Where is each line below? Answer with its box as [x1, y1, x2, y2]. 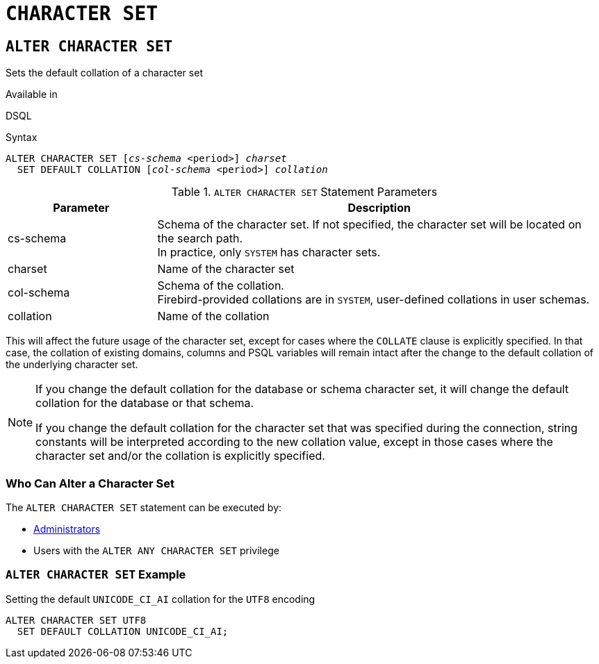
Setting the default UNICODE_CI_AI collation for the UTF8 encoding [6, 592, 315, 605]
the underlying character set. [6, 358, 138, 371]
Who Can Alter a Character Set [6, 476, 175, 490]
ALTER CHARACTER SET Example [6, 567, 186, 582]
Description [347, 201, 411, 215]
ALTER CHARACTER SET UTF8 [6, 614, 147, 626]
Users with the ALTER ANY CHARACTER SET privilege [33, 544, 279, 556]
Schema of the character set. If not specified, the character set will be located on [157, 217, 582, 232]
